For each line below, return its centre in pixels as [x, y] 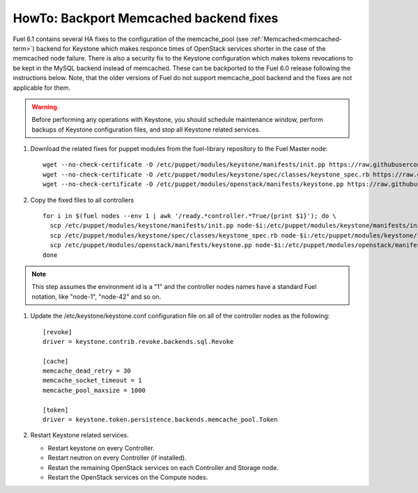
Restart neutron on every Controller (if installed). [117, 458]
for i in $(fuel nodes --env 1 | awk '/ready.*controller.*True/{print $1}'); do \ [190, 216]
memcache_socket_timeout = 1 [92, 381]
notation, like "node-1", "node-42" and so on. [96, 297]
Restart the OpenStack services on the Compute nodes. [128, 477]
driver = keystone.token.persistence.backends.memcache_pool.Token [160, 420]
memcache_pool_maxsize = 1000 [94, 390]
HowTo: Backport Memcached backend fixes [146, 18]
